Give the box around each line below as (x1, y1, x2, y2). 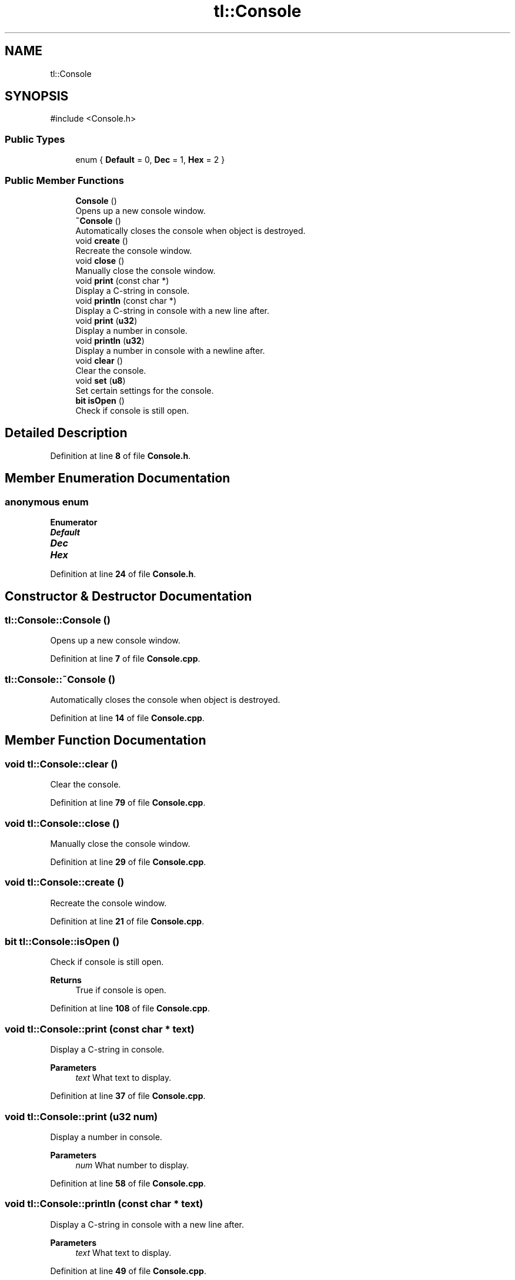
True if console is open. (75, 985, 166, 996)
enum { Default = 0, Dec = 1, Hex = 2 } (75, 155, 225, 165)
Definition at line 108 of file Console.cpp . (50, 1003, 210, 1014)
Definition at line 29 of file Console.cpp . (50, 856, 206, 867)
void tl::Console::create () (5, 876, 125, 889)
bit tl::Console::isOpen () (5, 936, 120, 948)
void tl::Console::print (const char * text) (5, 1023, 195, 1035)
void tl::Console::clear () (5, 758, 118, 770)
